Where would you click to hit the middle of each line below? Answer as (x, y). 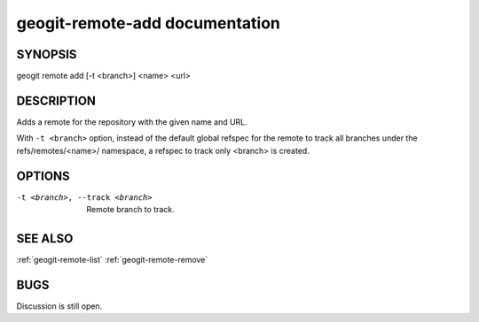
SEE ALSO (45, 238)
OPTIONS (43, 176)
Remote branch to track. (130, 210)
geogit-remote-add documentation (149, 23)
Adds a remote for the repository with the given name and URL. (132, 122)
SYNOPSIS (47, 54)
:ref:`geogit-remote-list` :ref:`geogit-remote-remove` (112, 259)
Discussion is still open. (59, 306)
